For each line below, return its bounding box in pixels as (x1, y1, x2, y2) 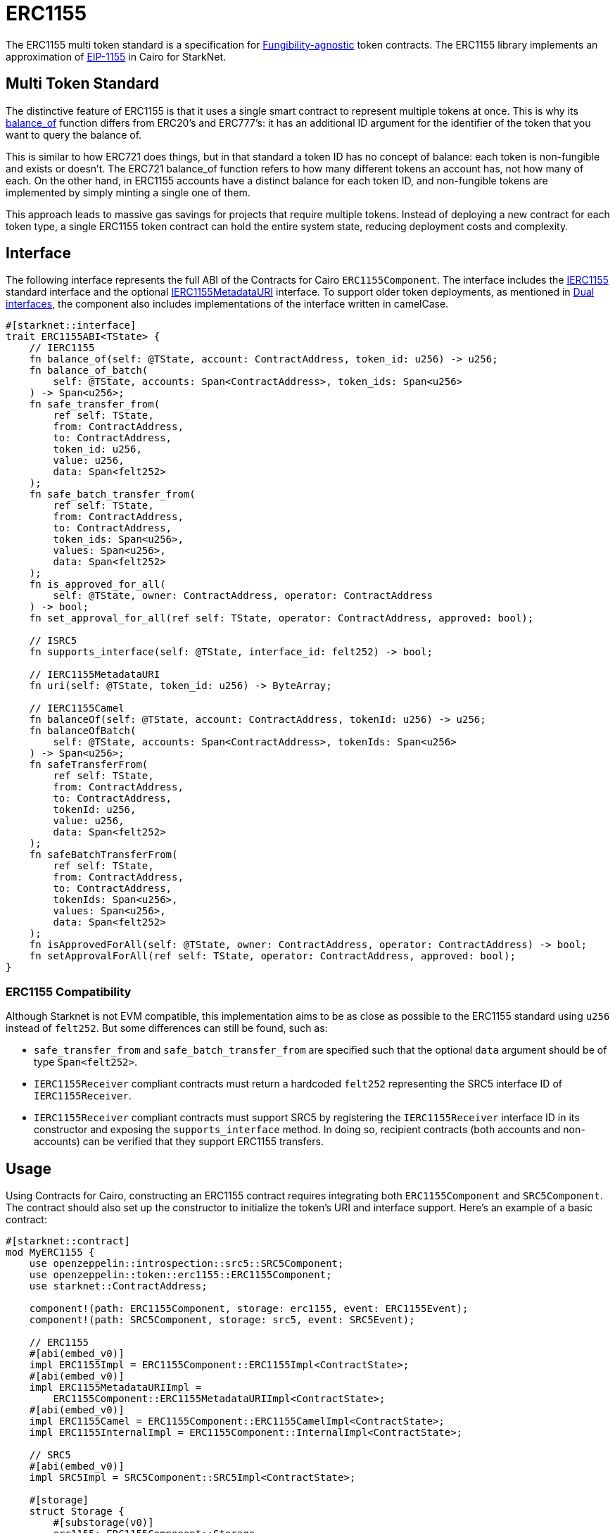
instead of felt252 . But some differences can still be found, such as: (6, 1022, 328, 1035)
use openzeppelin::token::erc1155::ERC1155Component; (29, 1269, 332, 1281)
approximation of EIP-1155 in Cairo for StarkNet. (6, 50, 227, 63)
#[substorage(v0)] (53, 1517, 154, 1529)
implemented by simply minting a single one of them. (6, 186, 251, 198)
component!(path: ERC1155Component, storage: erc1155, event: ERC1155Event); (29, 1303, 469, 1315)
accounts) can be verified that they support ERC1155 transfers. (34, 1135, 324, 1148)
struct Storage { (29, 1506, 125, 1518)
